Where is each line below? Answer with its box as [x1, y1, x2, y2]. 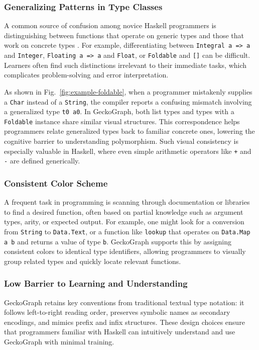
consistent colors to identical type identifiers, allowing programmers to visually [4, 246, 246, 256]
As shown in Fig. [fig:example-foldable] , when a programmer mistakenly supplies [4, 86, 252, 97]
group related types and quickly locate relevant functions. [4, 255, 181, 266]
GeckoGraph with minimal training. [4, 336, 114, 347]
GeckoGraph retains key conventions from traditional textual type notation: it [4, 297, 244, 307]
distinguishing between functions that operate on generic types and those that [4, 30, 244, 40]
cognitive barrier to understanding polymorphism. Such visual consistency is [4, 136, 238, 146]
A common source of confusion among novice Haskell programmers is [4, 20, 216, 31]
